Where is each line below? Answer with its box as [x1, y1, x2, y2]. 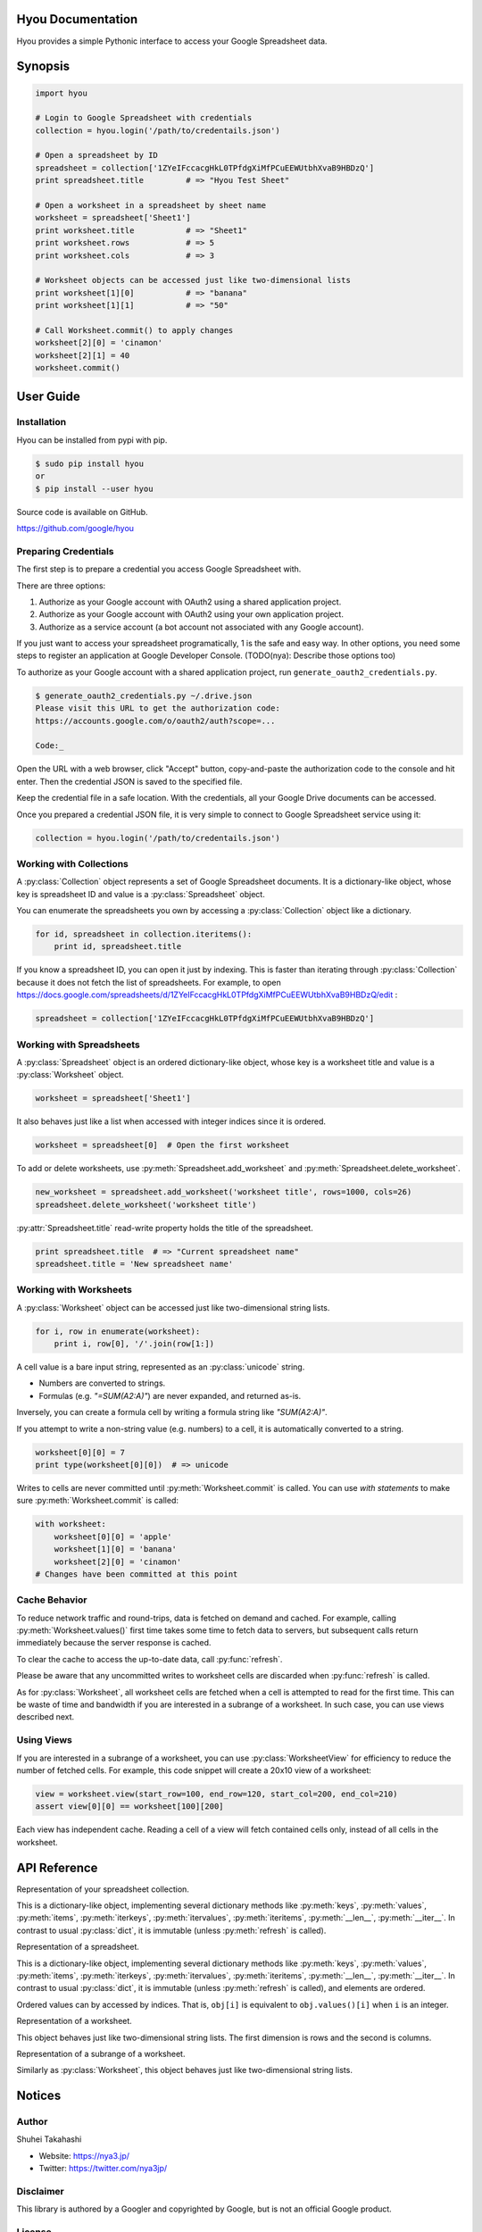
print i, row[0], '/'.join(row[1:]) [54, 1339, 214, 1349]
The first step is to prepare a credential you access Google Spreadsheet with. [16, 563, 302, 575]
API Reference [16, 1860, 98, 1875]
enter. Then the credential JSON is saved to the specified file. [16, 776, 243, 787]
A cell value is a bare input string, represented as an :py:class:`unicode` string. [16, 1362, 305, 1372]
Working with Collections [16, 857, 129, 870]
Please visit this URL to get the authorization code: [35, 704, 280, 713]
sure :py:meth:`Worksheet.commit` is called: [16, 1495, 179, 1506]
